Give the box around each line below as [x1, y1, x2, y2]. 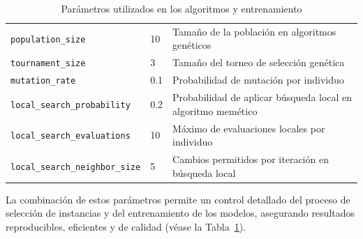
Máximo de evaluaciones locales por [172, 121, 325, 135]
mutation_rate [10, 76, 76, 86]
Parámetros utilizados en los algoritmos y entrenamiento [61, 1, 302, 15]
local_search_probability [10, 100, 131, 110]
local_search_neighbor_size [10, 162, 141, 172]
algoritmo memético [172, 103, 258, 118]
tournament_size [10, 59, 86, 69]
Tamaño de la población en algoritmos [172, 24, 336, 38]
